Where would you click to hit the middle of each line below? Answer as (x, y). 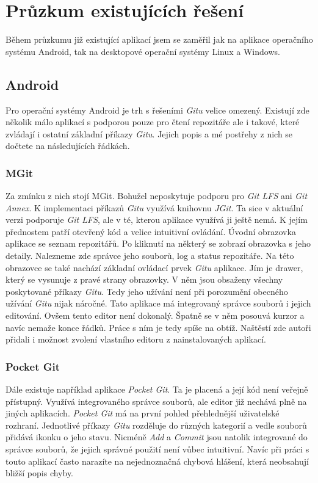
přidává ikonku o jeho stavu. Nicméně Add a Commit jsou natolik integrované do (157, 437)
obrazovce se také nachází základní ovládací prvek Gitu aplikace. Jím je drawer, (154, 267)
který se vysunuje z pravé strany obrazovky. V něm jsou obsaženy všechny (144, 279)
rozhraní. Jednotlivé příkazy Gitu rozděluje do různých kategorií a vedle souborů (156, 425)
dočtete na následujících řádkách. (68, 146)
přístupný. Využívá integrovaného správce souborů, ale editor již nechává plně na (156, 401)
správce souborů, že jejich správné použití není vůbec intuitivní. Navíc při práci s (157, 449)
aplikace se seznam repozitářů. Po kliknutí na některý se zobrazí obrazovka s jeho (158, 243)
